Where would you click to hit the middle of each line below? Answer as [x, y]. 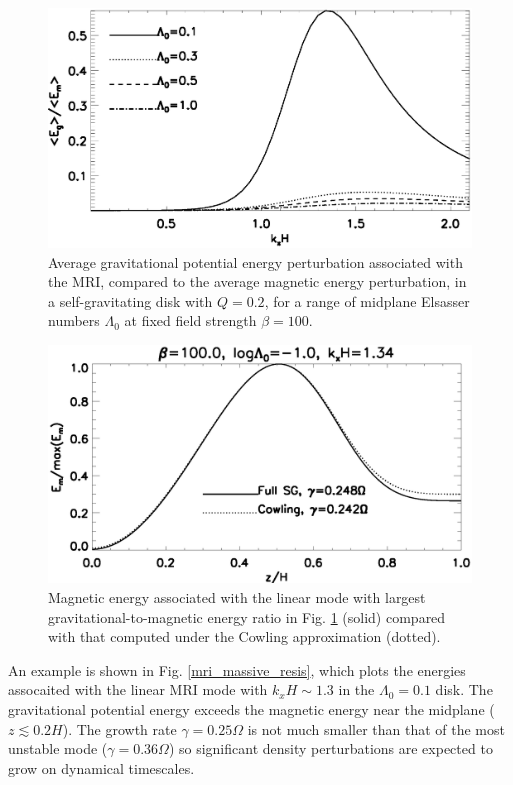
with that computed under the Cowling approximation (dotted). [244, 636]
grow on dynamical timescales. [101, 767]
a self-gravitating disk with [130, 300]
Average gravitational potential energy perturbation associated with [255, 261]
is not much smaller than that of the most [376, 728]
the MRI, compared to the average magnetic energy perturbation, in [257, 281]
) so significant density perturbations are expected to [330, 748]
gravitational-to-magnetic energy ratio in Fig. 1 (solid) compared [247, 616]
